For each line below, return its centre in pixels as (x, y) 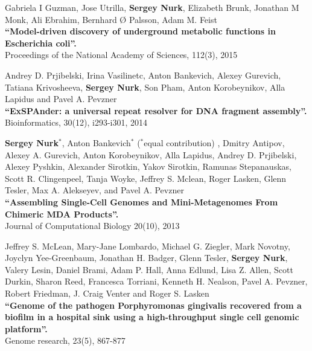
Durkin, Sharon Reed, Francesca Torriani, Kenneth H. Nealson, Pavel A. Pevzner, (156, 281)
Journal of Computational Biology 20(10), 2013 (92, 226)
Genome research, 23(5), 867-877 (65, 340)
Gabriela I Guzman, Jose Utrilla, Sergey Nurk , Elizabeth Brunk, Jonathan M (152, 7)
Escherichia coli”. (41, 43)
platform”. (26, 328)
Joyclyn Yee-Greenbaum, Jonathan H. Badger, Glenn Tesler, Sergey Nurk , (146, 258)
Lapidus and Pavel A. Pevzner (61, 99)
